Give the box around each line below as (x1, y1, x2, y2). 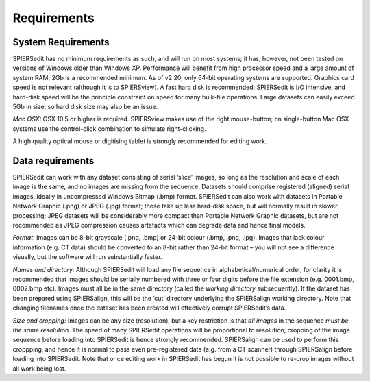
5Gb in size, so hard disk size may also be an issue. (12, 103, 158, 111)
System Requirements (12, 36, 110, 48)
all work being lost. (12, 364, 66, 373)
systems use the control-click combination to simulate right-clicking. (12, 124, 206, 133)
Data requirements (12, 155, 95, 167)
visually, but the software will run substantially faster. (12, 253, 162, 261)
